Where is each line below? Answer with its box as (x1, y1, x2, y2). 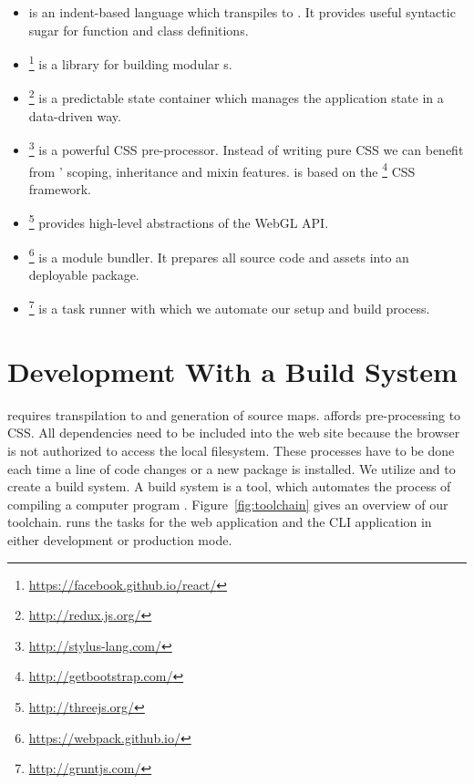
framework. (28, 179, 91, 198)
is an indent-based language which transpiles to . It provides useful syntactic (28, 3, 456, 21)
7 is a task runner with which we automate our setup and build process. (28, 296, 430, 318)
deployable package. (28, 264, 139, 284)
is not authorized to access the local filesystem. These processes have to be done (7, 441, 455, 460)
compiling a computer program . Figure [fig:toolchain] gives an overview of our (7, 494, 448, 513)
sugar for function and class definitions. (28, 20, 249, 39)
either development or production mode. (7, 531, 232, 549)
